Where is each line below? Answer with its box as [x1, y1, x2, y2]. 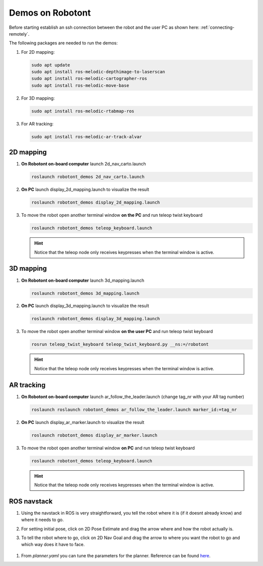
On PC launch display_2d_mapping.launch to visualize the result [21, 187, 150, 192]
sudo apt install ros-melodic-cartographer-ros [31, 76, 147, 82]
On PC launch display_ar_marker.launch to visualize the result [21, 419, 145, 425]
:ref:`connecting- [200, 24, 235, 30]
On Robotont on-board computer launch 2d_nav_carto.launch [21, 161, 146, 167]
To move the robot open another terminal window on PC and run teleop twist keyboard [21, 445, 195, 451]
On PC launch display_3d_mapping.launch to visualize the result [21, 303, 150, 309]
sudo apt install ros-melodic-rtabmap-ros [31, 108, 134, 114]
